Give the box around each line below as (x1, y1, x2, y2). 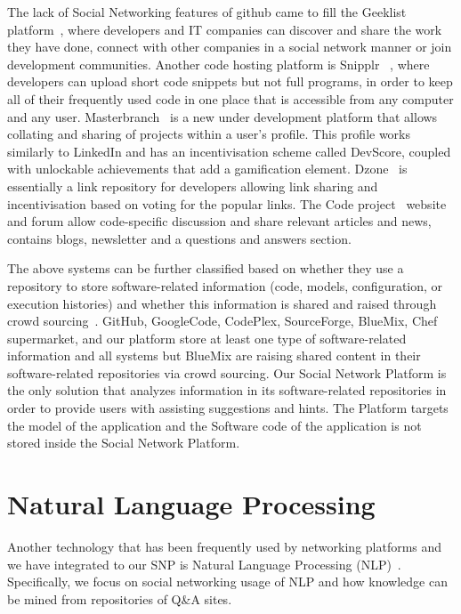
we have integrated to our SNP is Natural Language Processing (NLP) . (7, 554, 401, 573)
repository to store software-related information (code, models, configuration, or (7, 276, 443, 295)
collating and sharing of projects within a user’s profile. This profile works (7, 125, 411, 143)
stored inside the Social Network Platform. (7, 433, 240, 452)
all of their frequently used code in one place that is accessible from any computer (7, 89, 454, 108)
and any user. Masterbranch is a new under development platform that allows (7, 107, 438, 125)
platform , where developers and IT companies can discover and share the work (7, 20, 442, 38)
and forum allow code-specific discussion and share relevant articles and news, (7, 212, 432, 230)
